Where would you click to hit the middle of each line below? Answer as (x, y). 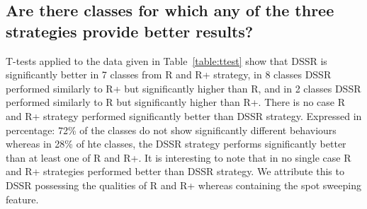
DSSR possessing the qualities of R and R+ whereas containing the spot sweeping (183, 185)
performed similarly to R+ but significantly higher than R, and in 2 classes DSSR (183, 88)
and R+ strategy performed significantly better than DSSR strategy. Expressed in (184, 115)
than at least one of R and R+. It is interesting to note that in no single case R (179, 157)
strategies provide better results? (130, 31)
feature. (22, 199)
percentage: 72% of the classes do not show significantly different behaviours (171, 130)
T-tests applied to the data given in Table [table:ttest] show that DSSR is (166, 60)
